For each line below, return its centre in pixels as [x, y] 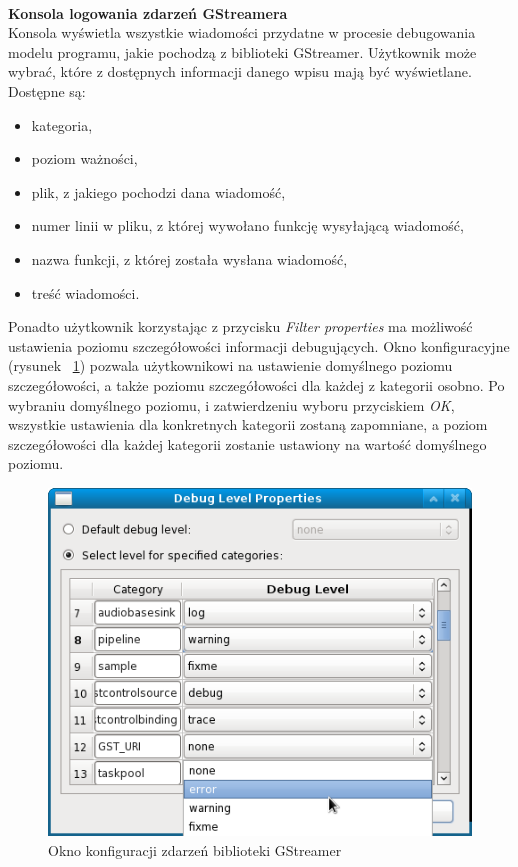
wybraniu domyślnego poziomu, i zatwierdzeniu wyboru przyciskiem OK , [231, 404]
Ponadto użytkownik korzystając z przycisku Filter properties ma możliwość [240, 326]
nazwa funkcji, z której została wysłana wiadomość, [189, 258]
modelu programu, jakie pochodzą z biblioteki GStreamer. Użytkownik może [242, 51]
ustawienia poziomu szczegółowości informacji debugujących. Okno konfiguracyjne [259, 345]
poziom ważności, [84, 158]
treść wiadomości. [85, 292]
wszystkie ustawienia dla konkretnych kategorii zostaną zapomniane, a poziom [248, 424]
